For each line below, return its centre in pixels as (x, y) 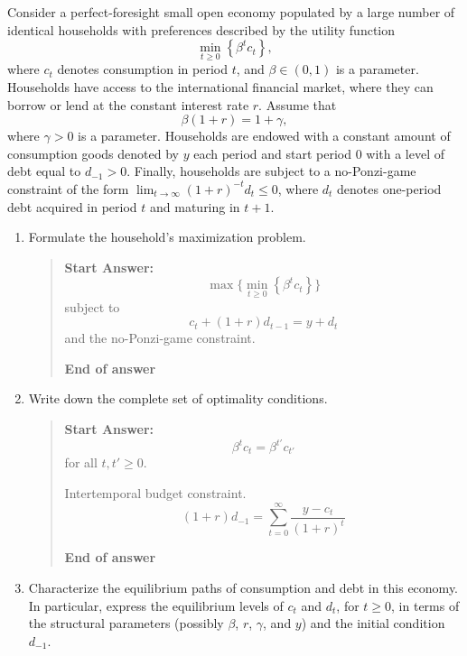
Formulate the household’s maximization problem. (167, 237)
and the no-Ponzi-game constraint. (160, 338)
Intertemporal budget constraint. (155, 493)
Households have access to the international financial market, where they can (220, 87)
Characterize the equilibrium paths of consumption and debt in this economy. (243, 587)
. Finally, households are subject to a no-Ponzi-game (271, 171)
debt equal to (44, 171)
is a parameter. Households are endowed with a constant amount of (264, 136)
